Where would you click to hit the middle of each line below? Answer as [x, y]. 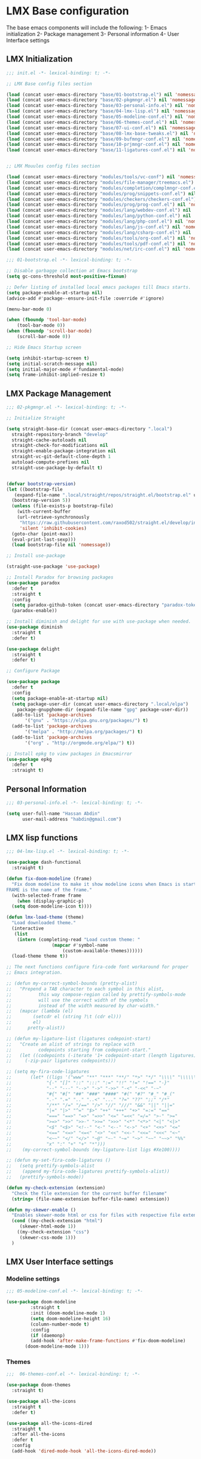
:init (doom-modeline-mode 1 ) [68, 1313]
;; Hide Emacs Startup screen [44, 347]
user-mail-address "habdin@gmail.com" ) [71, 819]
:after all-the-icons [39, 1434]
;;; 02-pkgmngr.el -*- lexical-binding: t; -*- [67, 407]
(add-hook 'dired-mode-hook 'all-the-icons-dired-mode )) [84, 1451]
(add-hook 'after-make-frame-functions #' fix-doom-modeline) [108, 1341]
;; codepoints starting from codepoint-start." [79, 1050]
